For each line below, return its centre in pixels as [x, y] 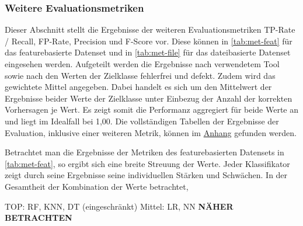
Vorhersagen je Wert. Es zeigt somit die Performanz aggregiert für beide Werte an [152, 109]
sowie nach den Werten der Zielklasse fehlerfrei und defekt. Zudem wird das [140, 75]
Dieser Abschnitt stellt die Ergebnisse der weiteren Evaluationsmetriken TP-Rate [150, 29]
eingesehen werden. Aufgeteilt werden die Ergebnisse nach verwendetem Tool [142, 64]
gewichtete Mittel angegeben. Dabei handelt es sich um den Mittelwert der [138, 87]
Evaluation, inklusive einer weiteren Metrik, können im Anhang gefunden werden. [151, 132]
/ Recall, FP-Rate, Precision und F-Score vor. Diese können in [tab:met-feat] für [149, 41]
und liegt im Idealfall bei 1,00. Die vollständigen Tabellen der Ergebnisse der [142, 121]
